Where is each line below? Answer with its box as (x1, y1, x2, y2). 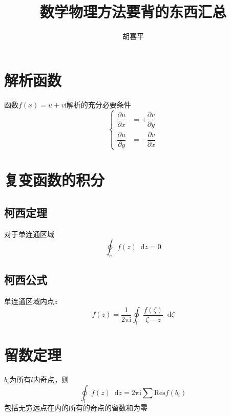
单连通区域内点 (4, 296, 54, 306)
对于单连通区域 (4, 228, 54, 239)
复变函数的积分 (4, 169, 105, 190)
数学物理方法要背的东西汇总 (39, 1, 226, 22)
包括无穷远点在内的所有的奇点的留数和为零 (4, 402, 148, 413)
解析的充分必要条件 (66, 99, 131, 110)
